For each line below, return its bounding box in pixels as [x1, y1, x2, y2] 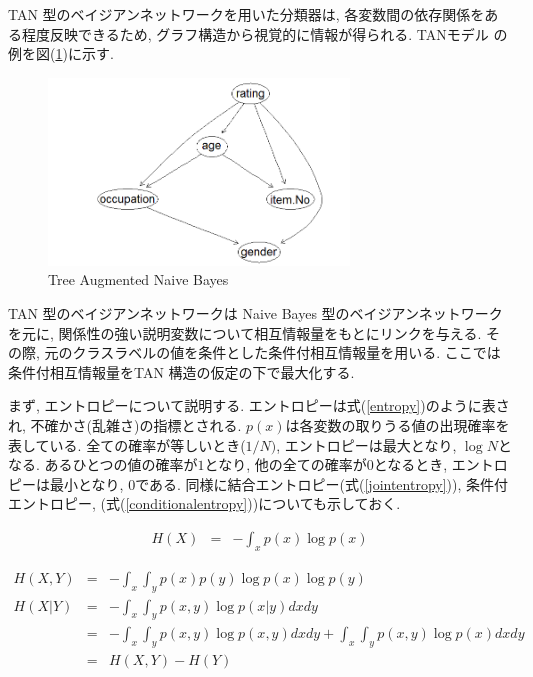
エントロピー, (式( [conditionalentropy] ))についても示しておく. [8, 493, 401, 514]
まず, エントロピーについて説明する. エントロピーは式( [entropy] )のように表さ [8, 395, 510, 416]
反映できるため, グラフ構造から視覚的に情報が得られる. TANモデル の [49, 23, 508, 44]
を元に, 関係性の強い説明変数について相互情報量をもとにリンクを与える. [8, 322, 482, 343]
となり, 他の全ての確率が [204, 454, 367, 475]
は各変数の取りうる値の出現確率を [285, 414, 510, 435]
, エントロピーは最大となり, [276, 434, 457, 455]
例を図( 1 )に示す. [8, 43, 114, 64]
